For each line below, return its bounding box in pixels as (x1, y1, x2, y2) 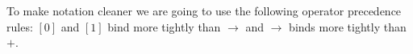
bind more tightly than (107, 18, 221, 35)
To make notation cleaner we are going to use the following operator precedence (6, 2, 402, 19)
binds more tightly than (289, 18, 407, 35)
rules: (6, 18, 33, 35)
